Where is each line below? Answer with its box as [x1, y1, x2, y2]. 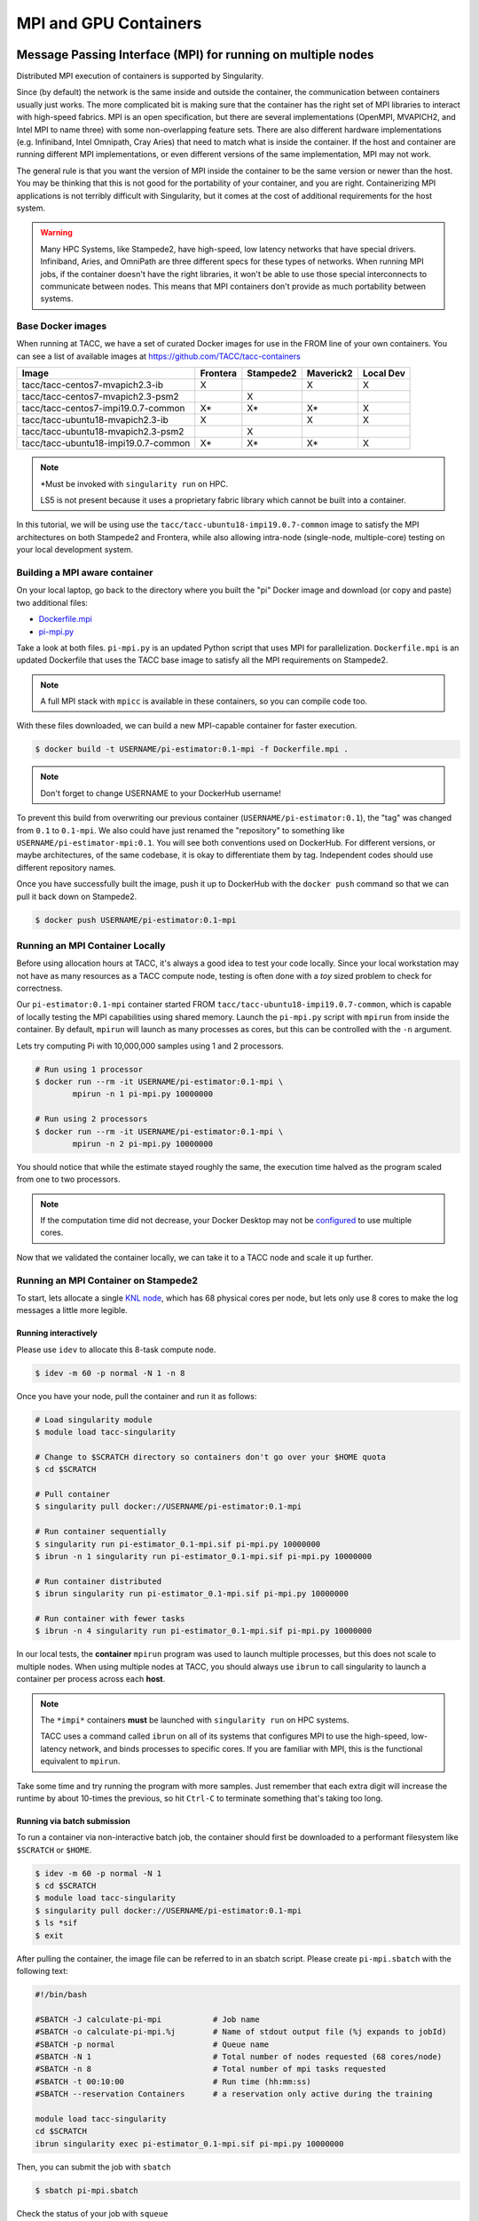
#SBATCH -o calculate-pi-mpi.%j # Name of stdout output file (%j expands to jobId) [35, 2026, 447, 2037]
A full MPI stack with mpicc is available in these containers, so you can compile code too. [40, 696, 368, 706]
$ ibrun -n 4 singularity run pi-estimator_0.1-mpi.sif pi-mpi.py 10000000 [35, 1626, 373, 1636]
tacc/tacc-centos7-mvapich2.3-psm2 [21, 391, 179, 403]
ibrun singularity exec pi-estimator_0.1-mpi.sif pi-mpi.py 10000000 [35, 2138, 344, 2149]
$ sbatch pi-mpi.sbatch [35, 2185, 139, 2195]
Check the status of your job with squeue [16, 2208, 169, 2218]
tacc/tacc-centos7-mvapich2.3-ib [21, 378, 164, 391]
